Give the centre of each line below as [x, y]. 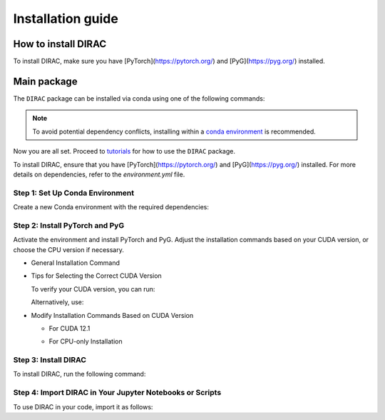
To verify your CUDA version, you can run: [93, 289]
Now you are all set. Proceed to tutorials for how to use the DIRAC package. [124, 151]
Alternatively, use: [57, 302]
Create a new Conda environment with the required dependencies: [111, 207]
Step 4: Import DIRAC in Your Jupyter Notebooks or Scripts [117, 393]
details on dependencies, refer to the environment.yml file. [99, 174]
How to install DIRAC [60, 44]
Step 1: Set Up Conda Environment [74, 193]
